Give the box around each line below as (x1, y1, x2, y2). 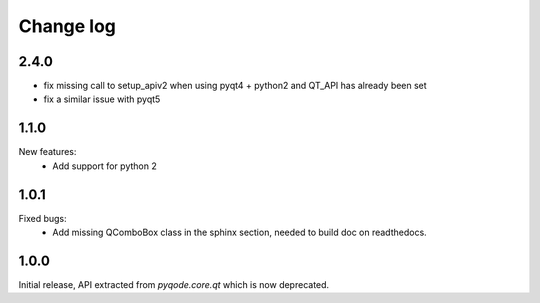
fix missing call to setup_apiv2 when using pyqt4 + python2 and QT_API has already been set (43, 80, 427, 92)
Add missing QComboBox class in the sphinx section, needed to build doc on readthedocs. (52, 226, 427, 239)
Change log (18, 15, 117, 37)
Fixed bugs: (18, 212, 67, 224)
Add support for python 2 (52, 160, 157, 172)
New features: (18, 146, 77, 158)
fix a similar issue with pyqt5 (43, 93, 161, 105)
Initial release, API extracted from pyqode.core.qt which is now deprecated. (18, 278, 330, 290)
